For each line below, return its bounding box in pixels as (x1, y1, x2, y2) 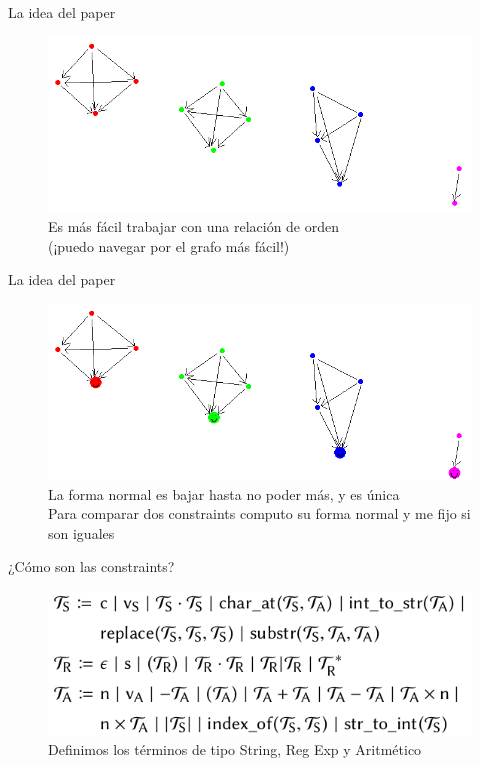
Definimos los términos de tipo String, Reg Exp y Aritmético (48, 739, 422, 760)
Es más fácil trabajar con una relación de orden (48, 216, 340, 237)
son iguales (48, 522, 115, 543)
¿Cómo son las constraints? (8, 556, 175, 577)
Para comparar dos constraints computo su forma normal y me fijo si (48, 503, 471, 524)
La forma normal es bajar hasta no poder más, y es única (48, 483, 400, 504)
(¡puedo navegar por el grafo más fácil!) (48, 235, 290, 256)
